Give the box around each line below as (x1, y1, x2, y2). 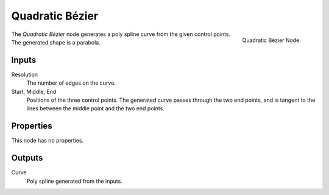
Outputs (11, 153, 43, 163)
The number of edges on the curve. (26, 79, 116, 87)
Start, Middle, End (11, 88, 57, 95)
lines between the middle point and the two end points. (26, 105, 164, 112)
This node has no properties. (11, 137, 84, 144)
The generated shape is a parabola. (11, 38, 101, 46)
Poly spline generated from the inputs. (26, 177, 123, 185)
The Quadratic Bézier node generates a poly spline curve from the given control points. (11, 30, 231, 38)
